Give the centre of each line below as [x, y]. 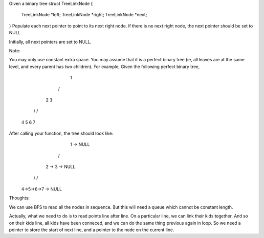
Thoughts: [19, 198]
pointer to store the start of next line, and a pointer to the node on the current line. [92, 230]
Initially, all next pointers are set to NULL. [50, 42]
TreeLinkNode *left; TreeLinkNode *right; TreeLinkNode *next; [84, 15]
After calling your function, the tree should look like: [61, 133]
